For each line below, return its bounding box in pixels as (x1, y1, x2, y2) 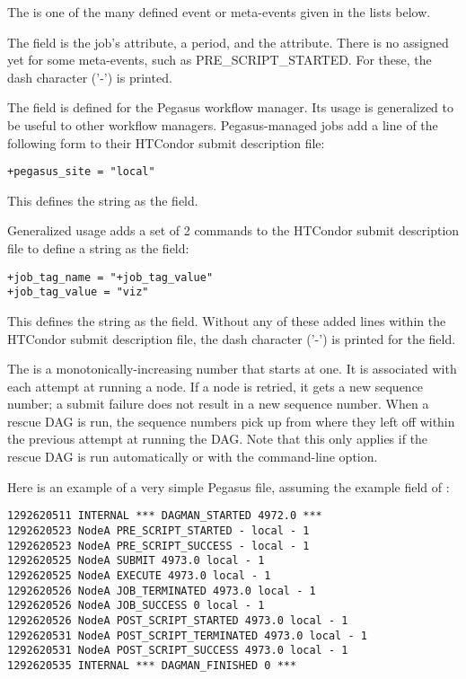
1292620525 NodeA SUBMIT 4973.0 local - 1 (7, 554, 265, 568)
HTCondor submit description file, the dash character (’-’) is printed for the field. (7, 329, 456, 348)
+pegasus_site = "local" (7, 165, 155, 179)
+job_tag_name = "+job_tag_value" (7, 270, 214, 284)
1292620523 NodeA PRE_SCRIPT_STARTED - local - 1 (7, 524, 310, 537)
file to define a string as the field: (7, 239, 189, 257)
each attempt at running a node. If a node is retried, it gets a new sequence (7, 376, 424, 395)
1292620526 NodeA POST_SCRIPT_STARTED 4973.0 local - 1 (7, 613, 348, 627)
